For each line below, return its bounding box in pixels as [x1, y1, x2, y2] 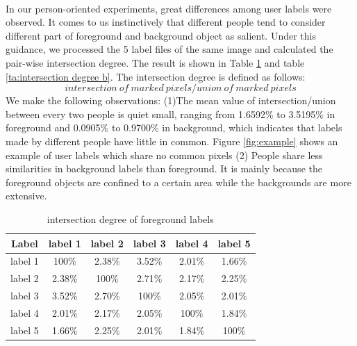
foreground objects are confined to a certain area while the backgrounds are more [6, 174, 351, 189]
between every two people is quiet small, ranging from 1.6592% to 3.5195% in [6, 106, 335, 121]
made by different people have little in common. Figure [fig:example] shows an [6, 133, 338, 148]
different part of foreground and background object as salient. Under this [6, 28, 316, 42]
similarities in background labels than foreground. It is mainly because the [6, 161, 322, 176]
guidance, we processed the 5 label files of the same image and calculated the [6, 42, 333, 56]
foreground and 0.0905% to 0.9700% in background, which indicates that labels [6, 120, 342, 135]
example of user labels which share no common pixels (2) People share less [6, 147, 323, 162]
